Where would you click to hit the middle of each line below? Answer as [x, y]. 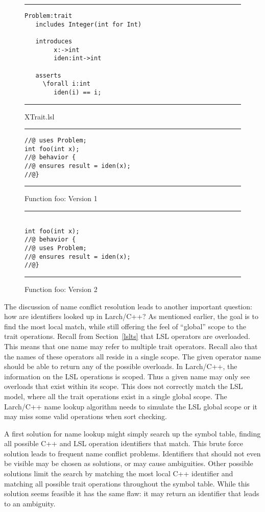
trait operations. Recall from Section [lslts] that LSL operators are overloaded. [127, 336]
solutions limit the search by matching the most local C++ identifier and [119, 473]
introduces [54, 41]
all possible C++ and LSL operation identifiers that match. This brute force [124, 443]
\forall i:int [66, 84]
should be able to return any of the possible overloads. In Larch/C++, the [121, 366]
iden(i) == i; [78, 92]
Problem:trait [49, 16]
